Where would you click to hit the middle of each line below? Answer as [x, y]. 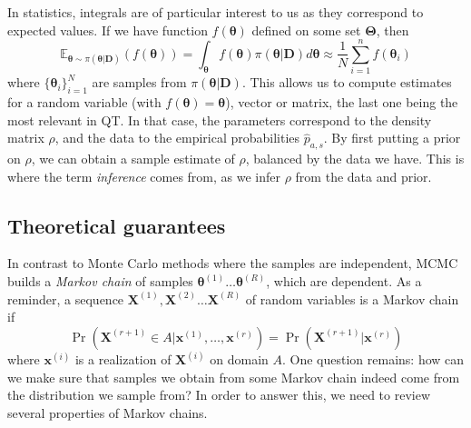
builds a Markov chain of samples [100, 281]
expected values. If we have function [108, 30]
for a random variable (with [84, 102]
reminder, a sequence [66, 299]
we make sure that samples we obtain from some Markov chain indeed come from [234, 377]
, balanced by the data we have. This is [355, 159]
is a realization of [123, 359]
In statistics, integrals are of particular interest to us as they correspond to [216, 12]
